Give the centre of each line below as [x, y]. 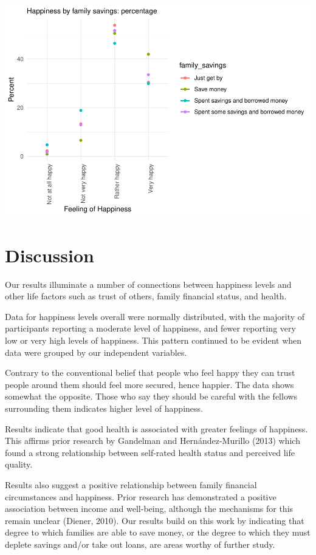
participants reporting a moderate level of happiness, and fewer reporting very [150, 328]
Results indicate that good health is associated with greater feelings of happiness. [156, 428]
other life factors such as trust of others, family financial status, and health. [146, 296]
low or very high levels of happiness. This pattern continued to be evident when [153, 340]
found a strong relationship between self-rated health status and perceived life [150, 452]
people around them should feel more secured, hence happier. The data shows [149, 384]
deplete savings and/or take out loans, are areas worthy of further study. [140, 544]
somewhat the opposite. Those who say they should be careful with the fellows [151, 396]
